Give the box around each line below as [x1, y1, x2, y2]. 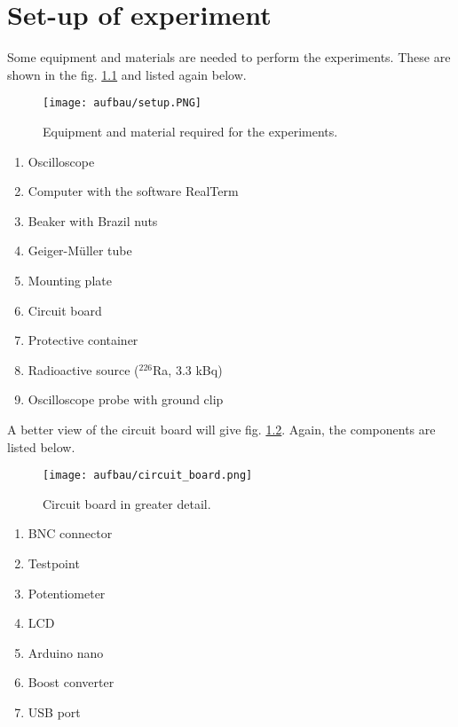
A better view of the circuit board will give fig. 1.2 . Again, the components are [7, 419, 436, 438]
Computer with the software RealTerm [28, 182, 239, 200]
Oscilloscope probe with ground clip [28, 390, 224, 409]
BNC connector [28, 524, 113, 543]
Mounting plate [28, 270, 112, 289]
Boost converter [28, 673, 114, 692]
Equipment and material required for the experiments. [43, 121, 338, 140]
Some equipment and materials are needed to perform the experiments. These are [7, 48, 451, 66]
